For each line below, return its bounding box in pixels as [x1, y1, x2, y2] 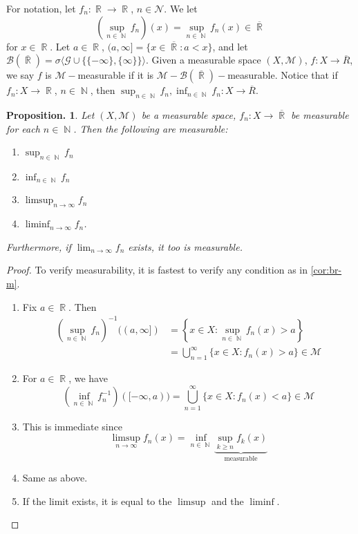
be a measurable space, [141, 107, 236, 122]
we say [6, 68, 35, 82]
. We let [164, 1, 198, 15]
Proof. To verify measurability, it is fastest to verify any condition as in [6, 263, 308, 277]
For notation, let [6, 1, 76, 15]
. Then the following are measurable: [73, 121, 228, 135]
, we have [68, 371, 108, 385]
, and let [212, 39, 248, 53]
